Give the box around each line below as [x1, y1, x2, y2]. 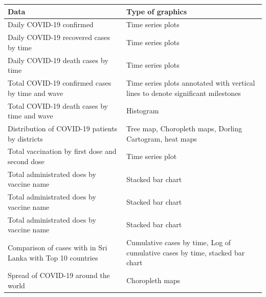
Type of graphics [126, 6, 187, 16]
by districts [8, 133, 43, 144]
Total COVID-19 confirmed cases [8, 77, 112, 88]
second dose [8, 155, 45, 166]
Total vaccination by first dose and [8, 146, 117, 156]
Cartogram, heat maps [126, 133, 197, 144]
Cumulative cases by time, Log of [126, 237, 231, 248]
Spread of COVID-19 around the [8, 270, 110, 281]
